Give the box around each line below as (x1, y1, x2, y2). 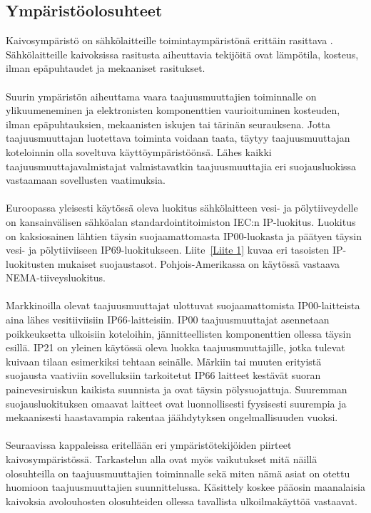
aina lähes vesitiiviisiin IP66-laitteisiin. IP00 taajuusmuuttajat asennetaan (6, 312, 330, 327)
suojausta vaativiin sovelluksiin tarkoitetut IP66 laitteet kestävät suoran (6, 368, 321, 383)
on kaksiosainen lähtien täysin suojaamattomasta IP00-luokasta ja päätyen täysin (6, 228, 362, 243)
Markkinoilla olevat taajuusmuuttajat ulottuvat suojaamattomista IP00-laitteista (6, 298, 360, 313)
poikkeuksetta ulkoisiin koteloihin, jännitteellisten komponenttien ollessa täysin (6, 326, 352, 341)
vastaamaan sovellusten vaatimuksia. (6, 172, 166, 187)
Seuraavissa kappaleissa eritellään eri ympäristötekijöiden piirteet (6, 437, 292, 452)
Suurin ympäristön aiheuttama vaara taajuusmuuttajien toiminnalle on (6, 88, 317, 103)
